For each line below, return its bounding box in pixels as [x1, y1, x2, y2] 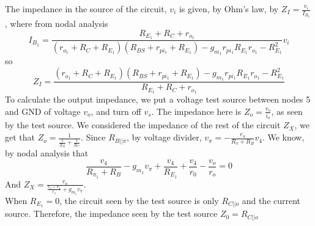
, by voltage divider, [127, 131, 202, 144]
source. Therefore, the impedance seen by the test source [5, 207, 218, 220]
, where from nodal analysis [5, 16, 108, 29]
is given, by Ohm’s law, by [179, 2, 279, 15]
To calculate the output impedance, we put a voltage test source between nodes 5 [5, 93, 311, 106]
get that [5, 131, 35, 144]
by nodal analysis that [5, 147, 89, 159]
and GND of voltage [5, 104, 81, 117]
